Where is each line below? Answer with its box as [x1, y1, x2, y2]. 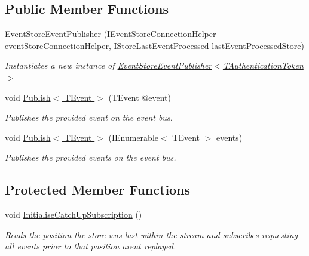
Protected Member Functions [5, 180, 191, 199]
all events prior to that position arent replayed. [5, 240, 176, 252]
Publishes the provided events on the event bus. [5, 151, 176, 164]
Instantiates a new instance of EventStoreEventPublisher [5, 59, 212, 72]
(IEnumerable [108, 131, 159, 143]
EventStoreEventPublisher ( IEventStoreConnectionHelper [5, 27, 216, 40]
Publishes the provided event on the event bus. [5, 111, 173, 124]
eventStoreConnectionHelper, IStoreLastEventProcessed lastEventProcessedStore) [5, 39, 305, 51]
